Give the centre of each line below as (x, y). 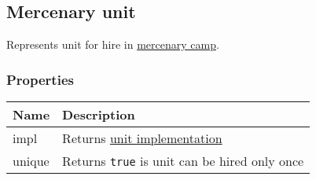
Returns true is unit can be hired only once (183, 161)
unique (31, 161)
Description (99, 115)
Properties (40, 79)
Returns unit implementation (142, 138)
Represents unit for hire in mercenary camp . (113, 44)
